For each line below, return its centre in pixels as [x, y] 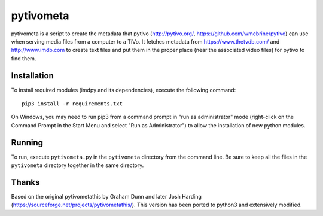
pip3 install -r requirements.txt [72, 104]
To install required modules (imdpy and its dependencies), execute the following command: [124, 90]
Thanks [25, 182]
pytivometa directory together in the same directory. [77, 165]
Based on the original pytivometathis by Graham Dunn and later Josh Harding [106, 197]
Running [27, 143]
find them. [24, 58]
